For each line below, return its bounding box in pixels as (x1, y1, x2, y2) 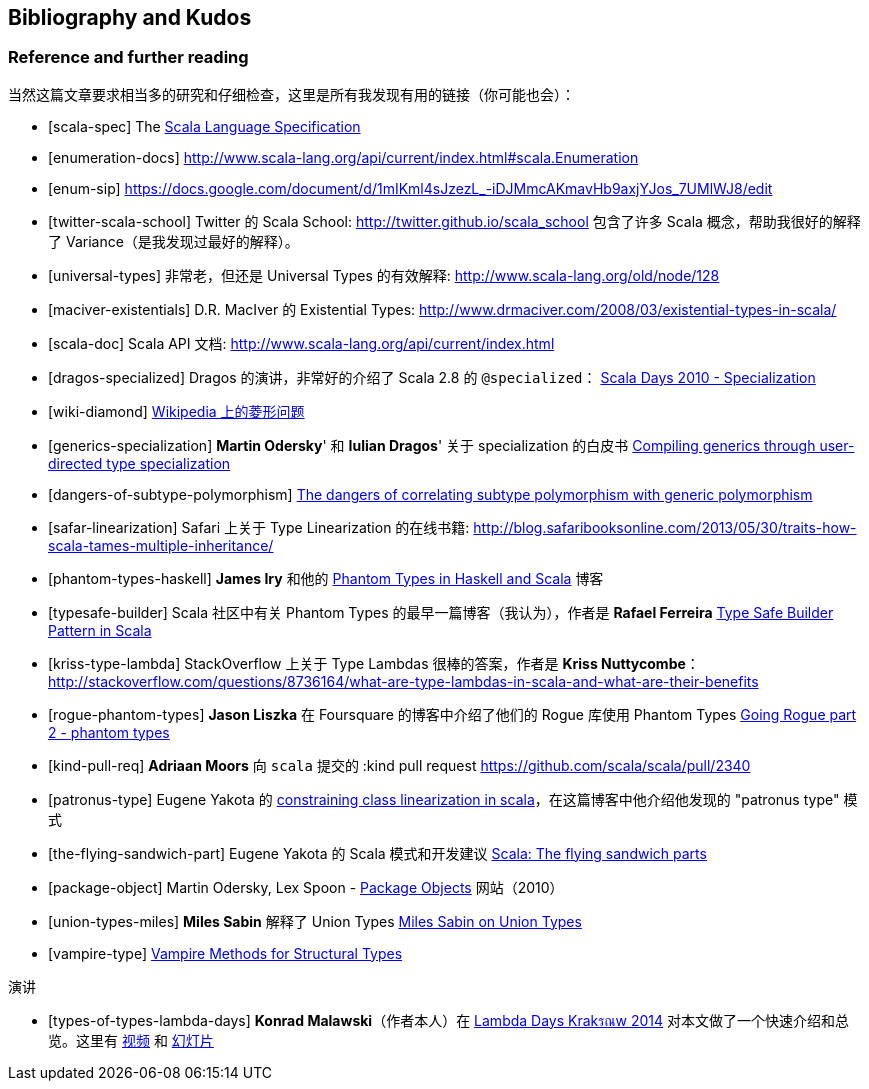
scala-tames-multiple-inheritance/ (48, 536, 274, 554)
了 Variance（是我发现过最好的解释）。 (48, 232, 299, 250)
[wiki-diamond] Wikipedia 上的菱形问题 (48, 402, 305, 420)
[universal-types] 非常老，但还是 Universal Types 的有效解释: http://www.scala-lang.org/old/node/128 (48, 266, 720, 284)
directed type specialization (48, 454, 231, 472)
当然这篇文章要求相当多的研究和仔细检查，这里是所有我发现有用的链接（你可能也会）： (8, 85, 575, 103)
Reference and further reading (8, 47, 249, 68)
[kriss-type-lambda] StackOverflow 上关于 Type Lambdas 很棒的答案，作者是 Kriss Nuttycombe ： (48, 654, 700, 672)
